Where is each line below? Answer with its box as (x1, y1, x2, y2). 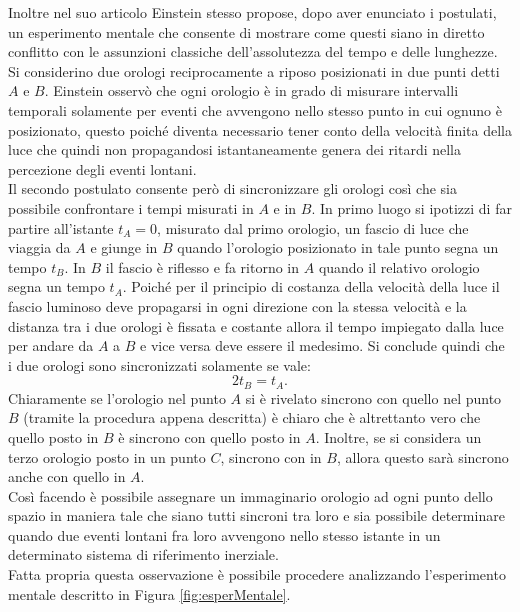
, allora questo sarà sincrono (336, 446, 509, 467)
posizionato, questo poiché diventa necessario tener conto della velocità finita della (8, 119, 512, 140)
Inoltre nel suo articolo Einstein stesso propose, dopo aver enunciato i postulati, (8, 2, 497, 22)
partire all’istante (8, 217, 114, 238)
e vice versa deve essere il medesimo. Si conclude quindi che (140, 335, 505, 356)
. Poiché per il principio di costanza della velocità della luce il (122, 276, 500, 297)
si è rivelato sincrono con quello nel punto (245, 387, 502, 408)
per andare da (8, 335, 94, 356)
